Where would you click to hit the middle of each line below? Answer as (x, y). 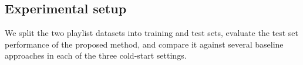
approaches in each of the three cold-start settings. (96, 55)
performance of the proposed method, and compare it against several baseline (144, 44)
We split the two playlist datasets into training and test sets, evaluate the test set (152, 33)
